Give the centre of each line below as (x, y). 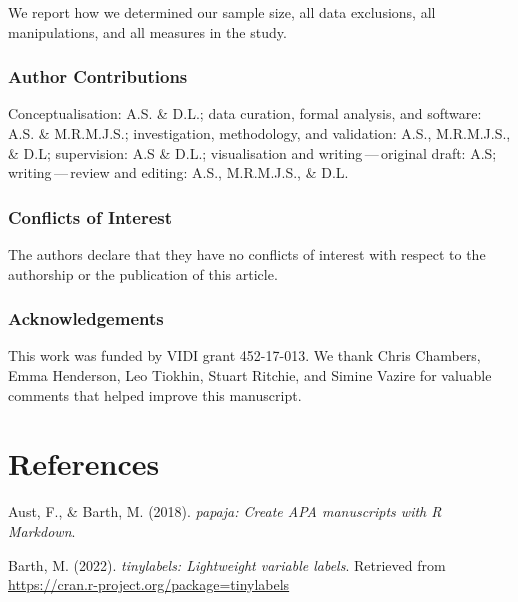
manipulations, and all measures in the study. (147, 31)
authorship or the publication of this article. (143, 273)
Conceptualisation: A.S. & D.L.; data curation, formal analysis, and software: (245, 113)
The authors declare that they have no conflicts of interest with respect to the (247, 254)
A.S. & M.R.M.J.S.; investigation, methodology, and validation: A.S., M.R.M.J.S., (259, 133)
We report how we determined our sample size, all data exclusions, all (222, 12)
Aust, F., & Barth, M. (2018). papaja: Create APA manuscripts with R (225, 511)
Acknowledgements (86, 318)
